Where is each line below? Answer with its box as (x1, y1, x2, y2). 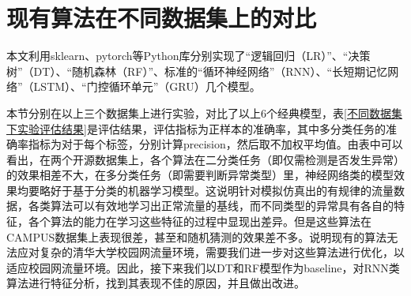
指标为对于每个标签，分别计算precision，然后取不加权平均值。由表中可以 (28, 136, 403, 152)
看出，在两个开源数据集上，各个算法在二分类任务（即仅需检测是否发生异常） (6, 151, 405, 167)
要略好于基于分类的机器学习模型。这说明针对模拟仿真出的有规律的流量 (28, 182, 394, 198)
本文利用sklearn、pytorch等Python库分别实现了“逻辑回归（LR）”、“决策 (6, 47, 371, 64)
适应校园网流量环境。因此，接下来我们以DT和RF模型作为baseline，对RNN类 (6, 259, 400, 275)
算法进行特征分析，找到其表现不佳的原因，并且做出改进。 (6, 275, 305, 291)
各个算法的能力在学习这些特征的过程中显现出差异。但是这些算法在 (28, 213, 371, 230)
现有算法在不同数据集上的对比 (6, 2, 317, 34)
